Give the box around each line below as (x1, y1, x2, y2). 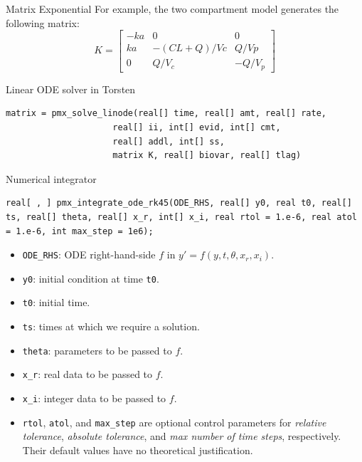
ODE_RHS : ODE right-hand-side (22, 247, 156, 262)
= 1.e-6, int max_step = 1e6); (6, 226, 154, 236)
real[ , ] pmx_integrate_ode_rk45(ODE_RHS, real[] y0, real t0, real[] (6, 198, 352, 209)
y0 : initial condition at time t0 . (22, 271, 159, 285)
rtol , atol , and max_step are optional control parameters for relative (22, 414, 326, 429)
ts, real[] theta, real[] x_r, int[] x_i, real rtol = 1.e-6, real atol (6, 211, 357, 222)
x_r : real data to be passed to (22, 367, 153, 382)
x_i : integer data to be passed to (22, 391, 166, 406)
